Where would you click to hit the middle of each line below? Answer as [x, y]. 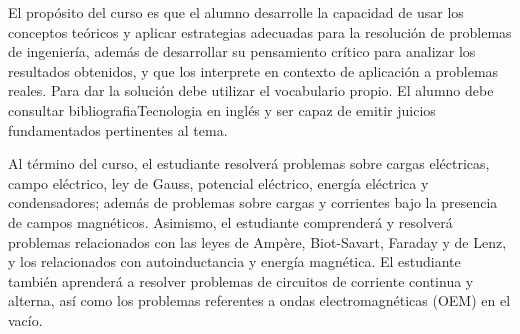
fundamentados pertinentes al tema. [118, 129]
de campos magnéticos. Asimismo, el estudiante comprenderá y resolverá [230, 221]
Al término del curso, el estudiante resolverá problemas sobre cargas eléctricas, [249, 163]
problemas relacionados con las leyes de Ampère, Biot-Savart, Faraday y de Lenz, [257, 241]
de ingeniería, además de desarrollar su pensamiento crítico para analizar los [242, 51]
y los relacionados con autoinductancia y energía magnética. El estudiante [234, 261]
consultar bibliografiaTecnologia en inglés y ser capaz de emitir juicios [222, 109]
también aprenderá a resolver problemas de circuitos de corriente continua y [241, 280]
